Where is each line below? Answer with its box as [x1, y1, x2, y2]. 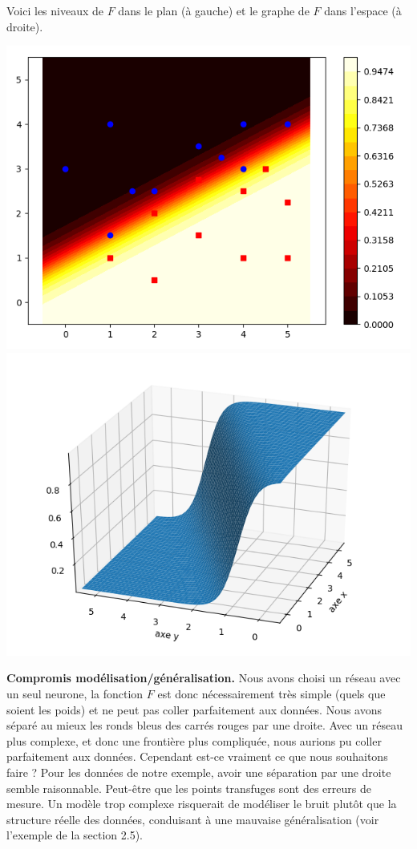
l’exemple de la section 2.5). [6, 827, 144, 843]
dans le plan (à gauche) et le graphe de [118, 2, 310, 18]
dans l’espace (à [324, 2, 402, 18]
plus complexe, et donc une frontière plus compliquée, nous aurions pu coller [6, 732, 382, 749]
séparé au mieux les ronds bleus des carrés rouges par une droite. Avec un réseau [6, 717, 403, 734]
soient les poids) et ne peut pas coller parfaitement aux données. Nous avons [6, 701, 383, 718]
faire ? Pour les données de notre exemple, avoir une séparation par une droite [6, 763, 391, 780]
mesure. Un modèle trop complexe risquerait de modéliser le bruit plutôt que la [6, 795, 397, 812]
